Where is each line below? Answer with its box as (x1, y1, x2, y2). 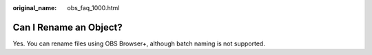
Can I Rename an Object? (12, 21, 123, 33)
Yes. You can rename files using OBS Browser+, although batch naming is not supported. (12, 39, 265, 48)
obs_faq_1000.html (67, 4, 120, 12)
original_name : (12, 4, 57, 12)
